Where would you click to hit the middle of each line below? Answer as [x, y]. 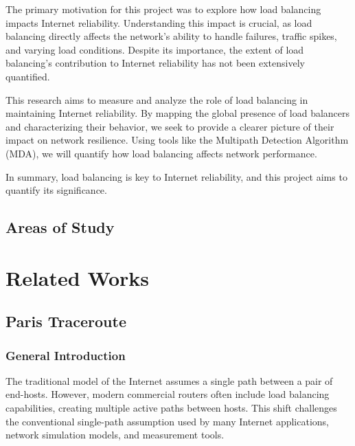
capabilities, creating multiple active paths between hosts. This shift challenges [171, 408]
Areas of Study [60, 227]
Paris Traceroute [66, 321]
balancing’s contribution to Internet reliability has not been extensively [155, 63]
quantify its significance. [56, 190]
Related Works [78, 277]
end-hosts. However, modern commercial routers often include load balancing [168, 394]
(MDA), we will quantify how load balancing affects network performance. [161, 153]
